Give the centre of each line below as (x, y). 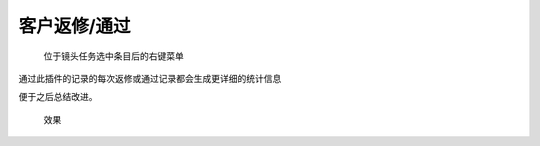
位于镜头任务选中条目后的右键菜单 (113, 56)
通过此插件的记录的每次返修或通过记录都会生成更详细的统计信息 (150, 78)
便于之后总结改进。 (58, 97)
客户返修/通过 (74, 26)
